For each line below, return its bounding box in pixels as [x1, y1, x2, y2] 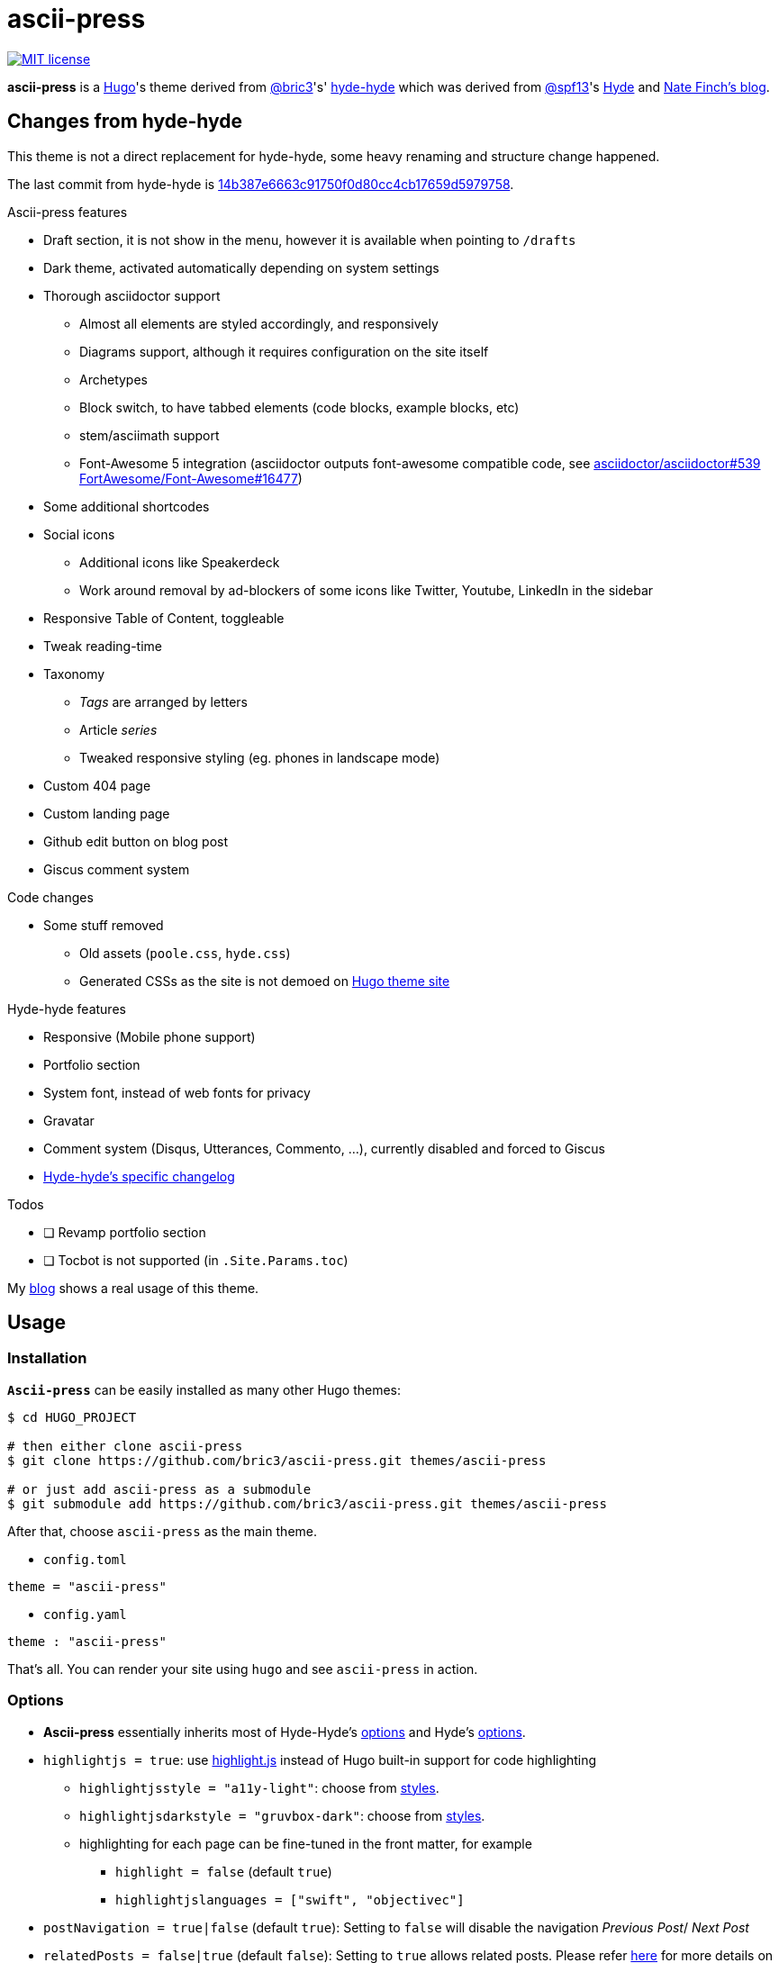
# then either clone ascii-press [7, 1438, 243, 1453]
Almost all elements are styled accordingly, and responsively [79, 315, 439, 331]
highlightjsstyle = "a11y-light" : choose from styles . [79, 1779, 439, 1796]
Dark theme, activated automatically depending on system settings [43, 259, 439, 276]
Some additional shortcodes [43, 498, 210, 514]
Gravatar [43, 1112, 95, 1128]
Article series [79, 721, 158, 737]
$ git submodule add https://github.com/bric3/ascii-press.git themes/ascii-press [7, 1496, 607, 1511]
